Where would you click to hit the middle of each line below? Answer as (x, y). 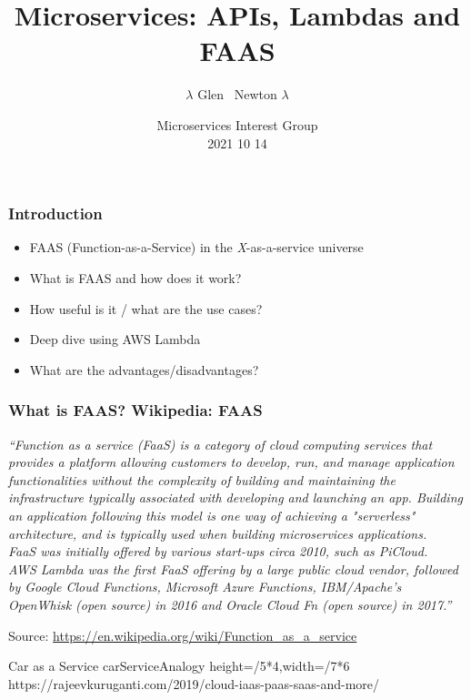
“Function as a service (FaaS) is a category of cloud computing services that (220, 444)
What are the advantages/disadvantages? (144, 369)
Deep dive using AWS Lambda (115, 339)
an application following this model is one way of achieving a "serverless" (212, 515)
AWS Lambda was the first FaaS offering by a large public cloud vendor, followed (233, 568)
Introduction (55, 213)
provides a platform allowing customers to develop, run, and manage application (231, 462)
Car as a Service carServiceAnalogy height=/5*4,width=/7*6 (179, 666)
